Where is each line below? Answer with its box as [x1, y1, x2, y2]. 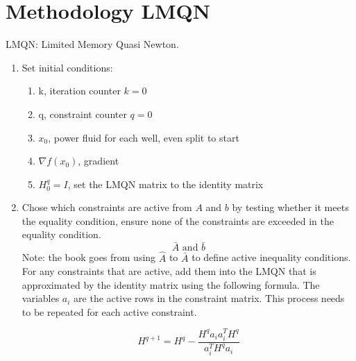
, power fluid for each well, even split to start [48, 130, 239, 144]
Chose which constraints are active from [22, 200, 192, 215]
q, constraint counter [38, 106, 127, 121]
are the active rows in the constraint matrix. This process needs [74, 291, 345, 305]
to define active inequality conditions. [192, 250, 351, 265]
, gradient [78, 153, 119, 168]
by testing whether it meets [232, 200, 349, 215]
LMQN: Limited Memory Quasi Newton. [6, 37, 179, 51]
